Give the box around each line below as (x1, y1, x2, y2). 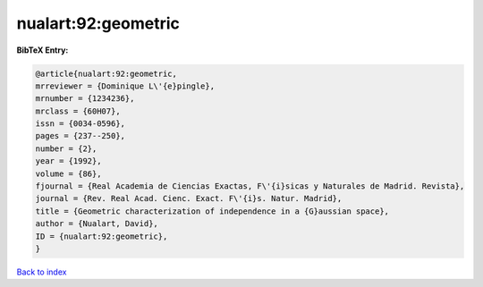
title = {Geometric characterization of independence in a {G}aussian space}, (35, 206, 389, 216)
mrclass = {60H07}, (35, 106, 121, 116)
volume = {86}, (35, 168, 102, 179)
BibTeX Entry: (16, 45, 69, 55)
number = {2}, (35, 143, 97, 154)
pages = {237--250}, (35, 131, 125, 141)
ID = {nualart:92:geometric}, (35, 231, 168, 241)
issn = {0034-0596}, (35, 119, 125, 129)
